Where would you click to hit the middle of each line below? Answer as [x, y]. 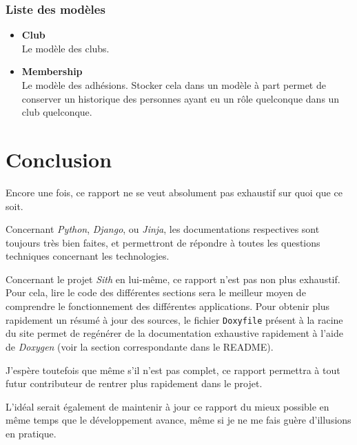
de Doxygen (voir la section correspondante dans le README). [140, 346]
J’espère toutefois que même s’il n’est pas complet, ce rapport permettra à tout [173, 370]
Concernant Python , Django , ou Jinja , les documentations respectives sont [163, 229]
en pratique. [31, 433]
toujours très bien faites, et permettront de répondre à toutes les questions [163, 242]
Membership [52, 71]
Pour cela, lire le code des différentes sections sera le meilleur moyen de [156, 292]
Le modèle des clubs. [65, 48]
